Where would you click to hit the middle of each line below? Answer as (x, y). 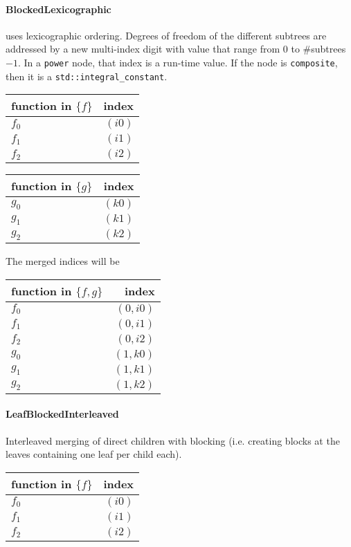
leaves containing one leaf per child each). (94, 454)
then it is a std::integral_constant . (87, 76)
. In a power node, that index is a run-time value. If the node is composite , (178, 62)
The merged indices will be (63, 261)
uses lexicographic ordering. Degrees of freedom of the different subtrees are (166, 35)
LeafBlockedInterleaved (62, 414)
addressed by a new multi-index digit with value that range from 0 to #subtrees (176, 49)
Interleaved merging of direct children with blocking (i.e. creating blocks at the (173, 440)
